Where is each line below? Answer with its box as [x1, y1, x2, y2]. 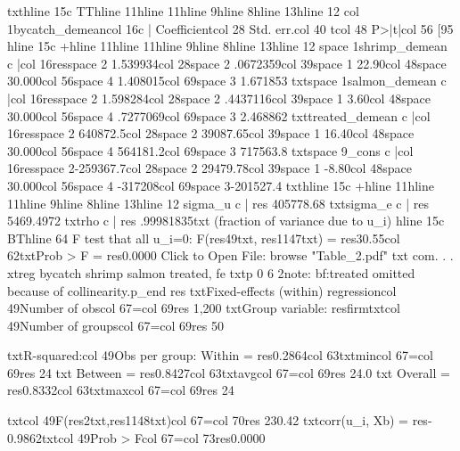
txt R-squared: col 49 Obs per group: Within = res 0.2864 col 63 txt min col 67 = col [7, 346, 433, 365]
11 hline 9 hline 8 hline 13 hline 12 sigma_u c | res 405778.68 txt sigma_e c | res [7, 193, 429, 212]
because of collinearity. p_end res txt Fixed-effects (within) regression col [7, 281, 397, 299]
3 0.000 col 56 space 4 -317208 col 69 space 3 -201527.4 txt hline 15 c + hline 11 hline [7, 176, 434, 194]
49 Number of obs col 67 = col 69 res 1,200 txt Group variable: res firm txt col [7, 299, 400, 317]
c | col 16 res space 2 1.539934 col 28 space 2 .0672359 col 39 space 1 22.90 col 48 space [7, 53, 447, 72]
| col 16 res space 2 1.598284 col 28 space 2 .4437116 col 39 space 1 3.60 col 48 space [7, 88, 431, 107]
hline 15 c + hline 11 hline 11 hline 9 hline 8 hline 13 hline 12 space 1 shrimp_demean [7, 37, 448, 55]
